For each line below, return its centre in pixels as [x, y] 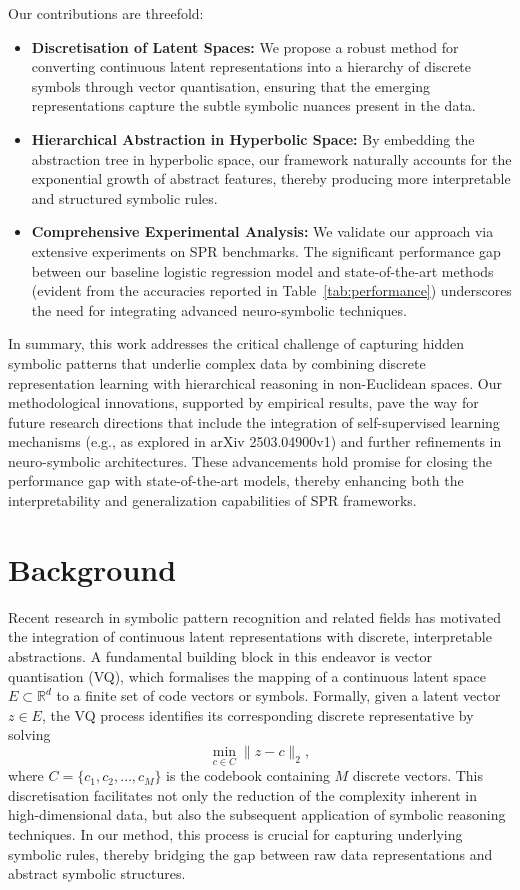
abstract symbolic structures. [97, 873]
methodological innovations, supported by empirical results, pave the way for [243, 402]
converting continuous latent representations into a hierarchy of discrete [251, 66]
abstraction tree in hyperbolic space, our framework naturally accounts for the [271, 158]
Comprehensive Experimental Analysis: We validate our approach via [262, 231]
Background [92, 568]
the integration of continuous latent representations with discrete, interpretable [250, 636]
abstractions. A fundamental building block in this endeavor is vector [220, 655]
